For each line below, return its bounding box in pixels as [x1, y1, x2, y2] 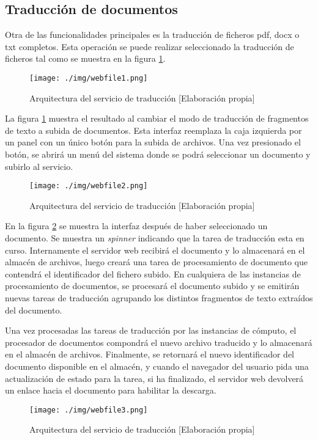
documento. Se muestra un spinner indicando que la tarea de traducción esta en [5, 232, 305, 244]
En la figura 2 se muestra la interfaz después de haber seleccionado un [5, 219, 268, 232]
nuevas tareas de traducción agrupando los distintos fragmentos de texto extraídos [5, 291, 313, 304]
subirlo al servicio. [5, 159, 73, 172]
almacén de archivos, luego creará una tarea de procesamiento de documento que [5, 255, 308, 268]
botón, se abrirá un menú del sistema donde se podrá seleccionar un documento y [5, 148, 311, 161]
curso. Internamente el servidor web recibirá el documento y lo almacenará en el [5, 243, 305, 256]
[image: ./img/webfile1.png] [29, 73, 148, 82]
